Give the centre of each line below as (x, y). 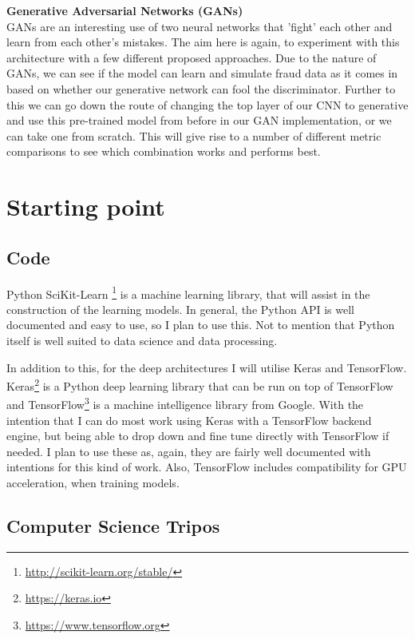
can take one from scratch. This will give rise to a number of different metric (194, 135)
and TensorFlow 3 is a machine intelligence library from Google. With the (185, 403)
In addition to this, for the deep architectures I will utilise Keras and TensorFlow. (207, 367)
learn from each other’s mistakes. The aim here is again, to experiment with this (203, 42)
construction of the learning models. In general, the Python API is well (180, 309)
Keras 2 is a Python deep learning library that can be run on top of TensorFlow (200, 385)
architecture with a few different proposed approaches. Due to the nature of (192, 57)
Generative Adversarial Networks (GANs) (125, 10)
